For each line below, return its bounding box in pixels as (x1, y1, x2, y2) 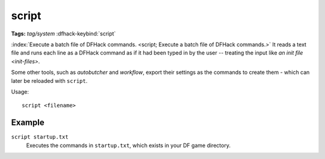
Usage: (11, 88, 29, 95)
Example (11, 118, 45, 128)
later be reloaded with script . (11, 77, 88, 84)
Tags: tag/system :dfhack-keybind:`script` (11, 30, 116, 37)
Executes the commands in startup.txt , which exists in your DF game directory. (26, 142, 231, 149)
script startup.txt (11, 134, 69, 140)
